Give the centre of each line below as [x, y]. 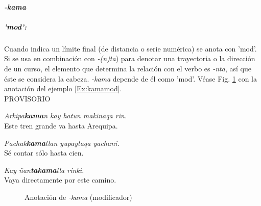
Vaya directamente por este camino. [60, 180]
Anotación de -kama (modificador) [78, 197]
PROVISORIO [27, 98]
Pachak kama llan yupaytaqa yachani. [62, 143]
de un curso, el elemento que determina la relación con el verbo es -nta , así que [128, 68]
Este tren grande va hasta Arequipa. [61, 125]
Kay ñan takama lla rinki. [44, 170]
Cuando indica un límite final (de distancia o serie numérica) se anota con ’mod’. [130, 48]
